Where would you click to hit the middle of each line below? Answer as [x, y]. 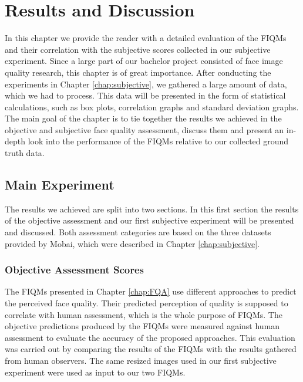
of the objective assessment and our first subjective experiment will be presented [149, 220]
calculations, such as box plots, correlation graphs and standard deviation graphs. [152, 107]
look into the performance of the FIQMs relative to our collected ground [158, 141]
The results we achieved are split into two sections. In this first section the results [152, 209]
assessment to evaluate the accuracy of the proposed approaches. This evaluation [150, 337]
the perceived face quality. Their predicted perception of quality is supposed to [147, 303]
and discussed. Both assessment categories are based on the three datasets [138, 232]
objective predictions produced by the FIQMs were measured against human [142, 326]
